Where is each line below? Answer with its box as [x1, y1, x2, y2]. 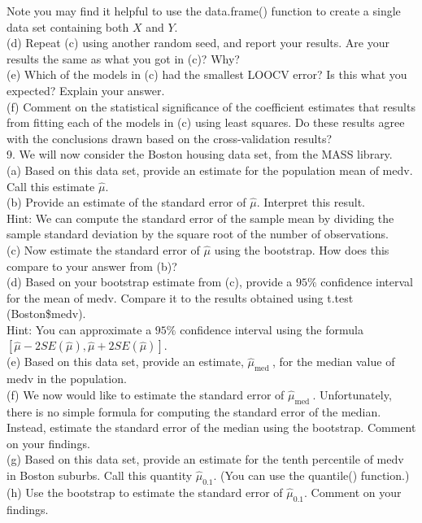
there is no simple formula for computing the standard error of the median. [7, 403, 381, 420]
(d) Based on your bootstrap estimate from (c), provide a [7, 273, 293, 290]
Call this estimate [7, 177, 95, 194]
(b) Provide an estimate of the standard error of [7, 194, 246, 211]
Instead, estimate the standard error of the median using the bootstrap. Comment [7, 419, 416, 436]
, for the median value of [272, 353, 395, 370]
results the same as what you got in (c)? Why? [7, 50, 240, 67]
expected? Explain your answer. [7, 81, 165, 98]
